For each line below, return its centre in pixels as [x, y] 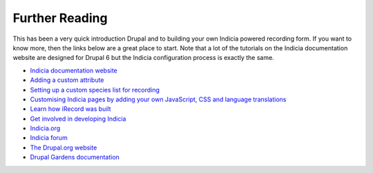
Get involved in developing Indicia [78, 119]
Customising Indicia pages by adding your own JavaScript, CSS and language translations [158, 99]
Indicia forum [49, 138]
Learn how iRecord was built [70, 109]
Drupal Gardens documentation [75, 157]
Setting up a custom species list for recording [95, 90]
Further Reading [60, 18]
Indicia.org [45, 128]
